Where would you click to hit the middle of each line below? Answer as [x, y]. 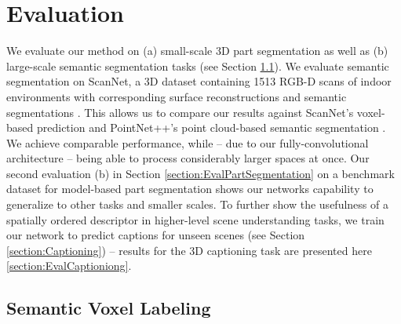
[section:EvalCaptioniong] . [69, 266]
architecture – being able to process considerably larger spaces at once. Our [188, 158]
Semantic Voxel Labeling [109, 308]
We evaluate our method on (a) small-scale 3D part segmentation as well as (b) [197, 51]
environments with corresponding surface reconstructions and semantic [177, 96]
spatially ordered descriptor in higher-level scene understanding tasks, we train [195, 219]
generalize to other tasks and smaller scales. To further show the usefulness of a [197, 204]
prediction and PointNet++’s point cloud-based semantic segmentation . [211, 127]
